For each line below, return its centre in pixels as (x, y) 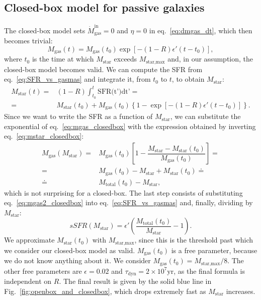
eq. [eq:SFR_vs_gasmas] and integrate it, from (77, 79)
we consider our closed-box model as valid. (70, 250)
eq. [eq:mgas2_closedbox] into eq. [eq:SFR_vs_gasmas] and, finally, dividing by (128, 202)
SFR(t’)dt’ (114, 92)
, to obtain (188, 79)
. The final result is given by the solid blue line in (135, 281)
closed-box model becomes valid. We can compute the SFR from (103, 69)
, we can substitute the (205, 116)
